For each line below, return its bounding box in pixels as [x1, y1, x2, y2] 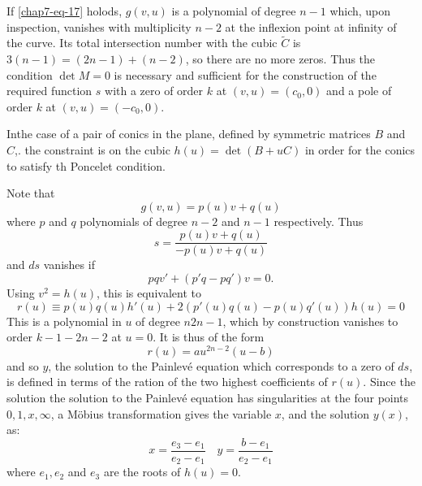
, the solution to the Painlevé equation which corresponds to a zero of [48, 357, 394, 374]
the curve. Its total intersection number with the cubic [6, 34, 278, 51]
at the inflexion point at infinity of [225, 18, 397, 35]
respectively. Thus [273, 212, 364, 229]
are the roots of [103, 463, 181, 480]
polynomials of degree [80, 212, 188, 229]
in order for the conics [304, 141, 416, 158]
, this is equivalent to [97, 284, 201, 301]
